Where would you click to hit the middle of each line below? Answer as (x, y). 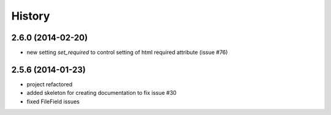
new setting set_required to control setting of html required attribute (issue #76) (127, 53)
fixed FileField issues (53, 102)
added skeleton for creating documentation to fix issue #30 (102, 93)
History (31, 16)
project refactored (50, 84)
